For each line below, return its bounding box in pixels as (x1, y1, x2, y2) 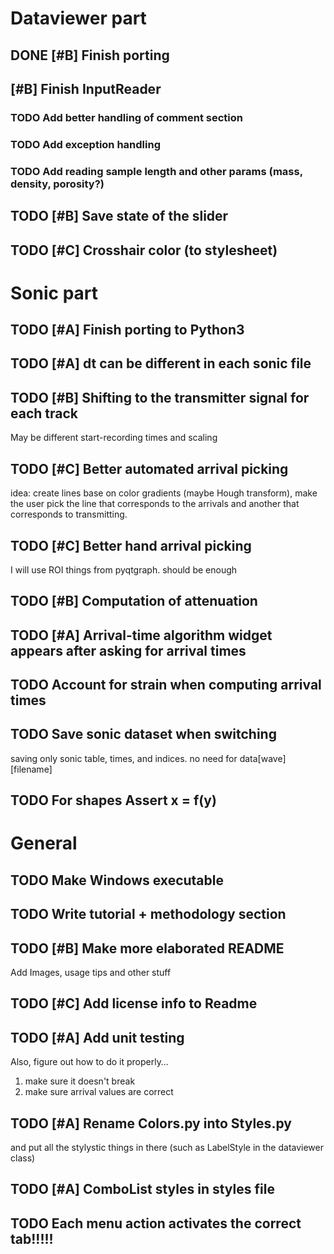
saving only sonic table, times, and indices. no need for (10, 752, 238, 764)
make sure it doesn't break (24, 1075, 136, 1087)
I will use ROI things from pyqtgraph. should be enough (10, 563, 238, 576)
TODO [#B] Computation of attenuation (10, 593, 258, 610)
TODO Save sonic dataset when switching (10, 726, 277, 743)
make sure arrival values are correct (24, 1086, 174, 1098)
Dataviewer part (10, 7, 147, 30)
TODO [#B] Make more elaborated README (10, 940, 285, 957)
